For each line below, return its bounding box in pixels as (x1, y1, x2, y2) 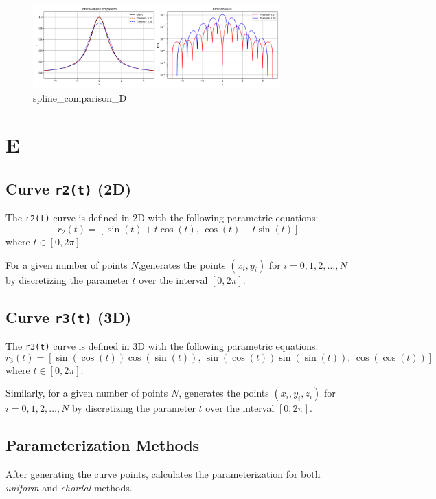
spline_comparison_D (33, 90, 127, 104)
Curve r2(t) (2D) (5, 177, 132, 199)
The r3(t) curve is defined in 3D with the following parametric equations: (5, 338, 319, 353)
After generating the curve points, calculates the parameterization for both (5, 467, 321, 481)
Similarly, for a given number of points (5, 386, 168, 400)
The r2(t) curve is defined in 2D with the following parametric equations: (5, 210, 319, 225)
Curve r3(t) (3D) (5, 306, 132, 327)
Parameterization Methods (5, 434, 200, 456)
